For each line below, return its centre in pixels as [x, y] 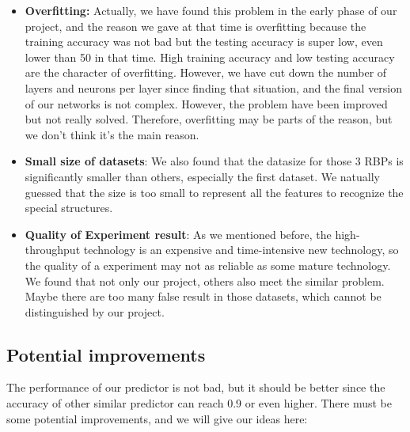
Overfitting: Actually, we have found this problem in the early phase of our [211, 10]
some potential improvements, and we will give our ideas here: [157, 418]
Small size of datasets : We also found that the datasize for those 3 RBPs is [214, 161]
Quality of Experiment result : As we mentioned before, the [178, 234]
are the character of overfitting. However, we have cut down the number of [206, 72]
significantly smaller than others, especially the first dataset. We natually [203, 176]
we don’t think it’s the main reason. [112, 134]
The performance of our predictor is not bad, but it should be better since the [196, 387]
